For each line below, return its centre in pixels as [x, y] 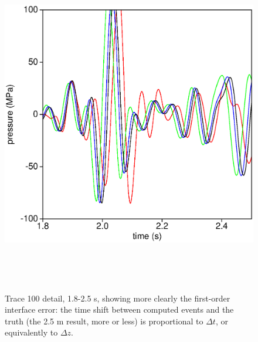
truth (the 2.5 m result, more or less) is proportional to [104, 321]
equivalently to [31, 332]
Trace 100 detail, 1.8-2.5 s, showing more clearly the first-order [118, 298]
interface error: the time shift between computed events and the [119, 309]
